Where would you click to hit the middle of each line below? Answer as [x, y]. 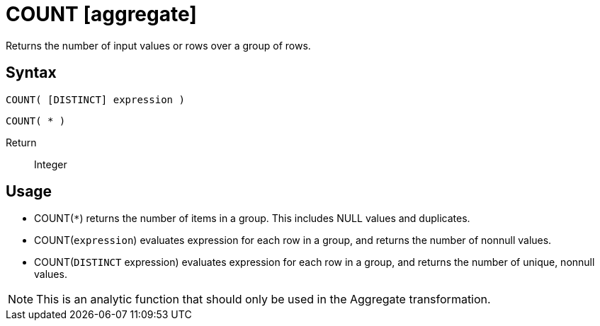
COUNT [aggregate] [101, 14]
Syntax [31, 73]
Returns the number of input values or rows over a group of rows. [158, 45]
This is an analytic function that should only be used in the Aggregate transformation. [264, 299]
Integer [51, 164]
